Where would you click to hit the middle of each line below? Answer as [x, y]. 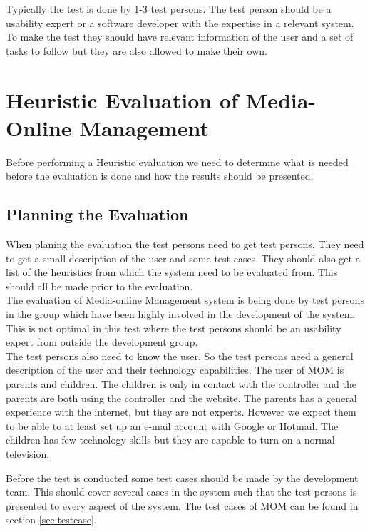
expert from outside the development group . [102, 342]
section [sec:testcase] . [51, 520]
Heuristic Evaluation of [122, 99]
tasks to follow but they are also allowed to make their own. [137, 50]
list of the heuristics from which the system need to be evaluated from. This [172, 272]
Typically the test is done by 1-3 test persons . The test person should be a [169, 9]
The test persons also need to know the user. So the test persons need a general [180, 355]
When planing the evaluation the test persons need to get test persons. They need [185, 244]
